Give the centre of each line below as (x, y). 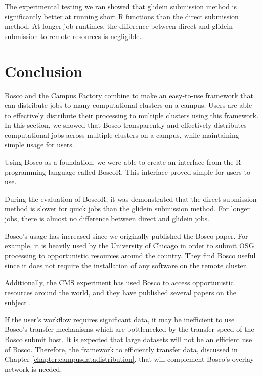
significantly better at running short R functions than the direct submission (122, 16)
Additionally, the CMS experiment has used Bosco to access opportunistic (119, 282)
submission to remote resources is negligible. (73, 36)
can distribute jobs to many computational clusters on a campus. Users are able (128, 105)
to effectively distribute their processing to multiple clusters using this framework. (132, 115)
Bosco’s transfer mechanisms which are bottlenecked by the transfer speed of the (129, 329)
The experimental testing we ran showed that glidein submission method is (121, 6)
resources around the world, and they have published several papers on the (120, 292)
